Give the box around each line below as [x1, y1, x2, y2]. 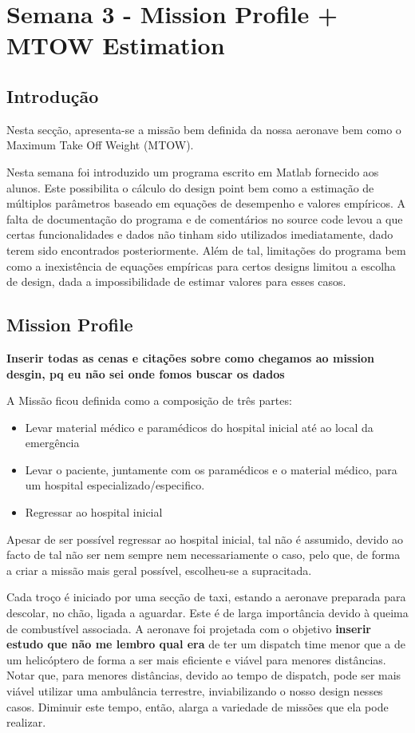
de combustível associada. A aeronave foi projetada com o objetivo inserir [6, 620, 372, 636]
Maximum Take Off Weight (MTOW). [6, 137, 194, 153]
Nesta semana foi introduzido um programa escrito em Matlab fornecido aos [6, 163, 379, 180]
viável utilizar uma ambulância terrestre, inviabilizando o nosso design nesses [6, 683, 383, 699]
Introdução [6, 83, 99, 108]
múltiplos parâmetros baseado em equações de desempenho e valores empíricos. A [6, 195, 405, 212]
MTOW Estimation [6, 29, 225, 61]
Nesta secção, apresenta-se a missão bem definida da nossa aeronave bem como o [6, 121, 401, 137]
